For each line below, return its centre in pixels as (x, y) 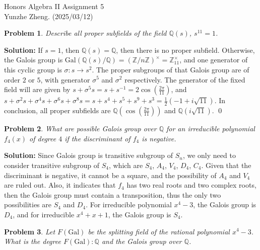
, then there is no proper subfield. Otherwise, (185, 50)
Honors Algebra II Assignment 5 (54, 6)
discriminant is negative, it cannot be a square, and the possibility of (110, 175)
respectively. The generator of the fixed (185, 79)
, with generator (65, 79)
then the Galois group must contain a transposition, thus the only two (113, 194)
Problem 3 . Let (30, 231)
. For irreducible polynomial (129, 204)
